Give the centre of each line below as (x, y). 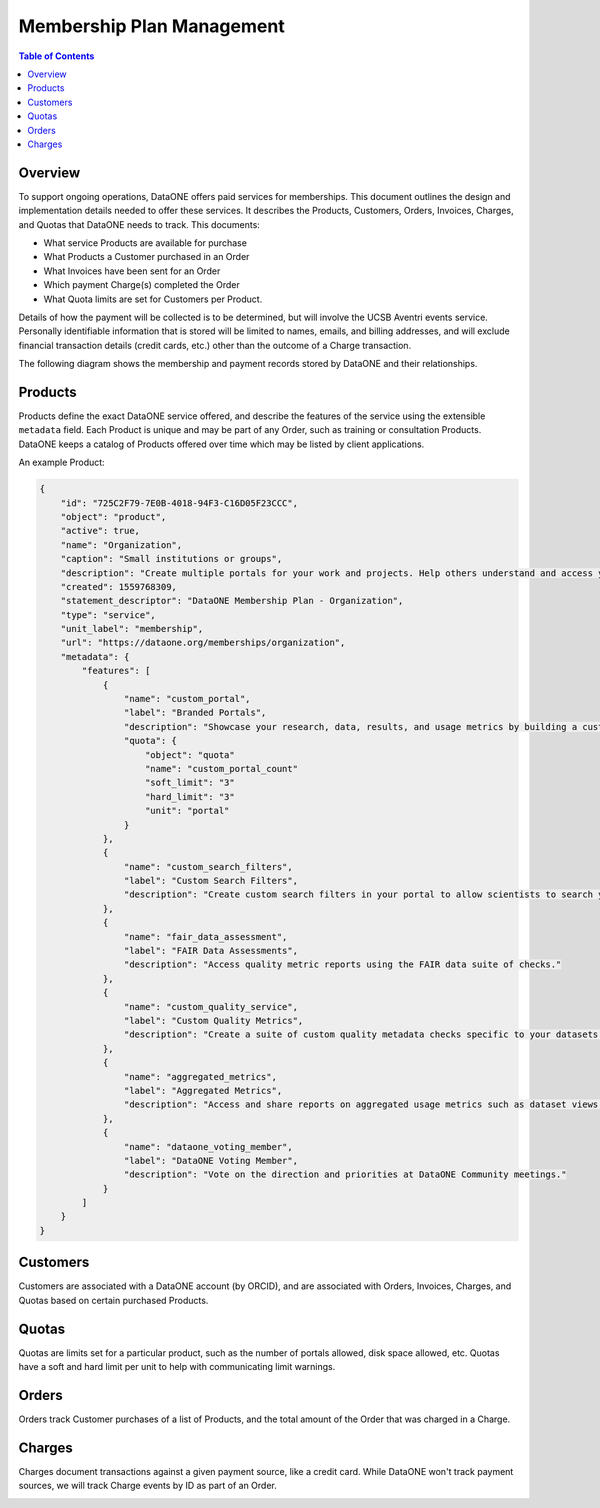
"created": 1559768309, (118, 586)
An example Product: (61, 462)
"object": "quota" (190, 754)
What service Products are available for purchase (145, 242)
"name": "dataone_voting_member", (208, 1146)
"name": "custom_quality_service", (211, 1006)
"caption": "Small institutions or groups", (171, 559)
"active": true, (100, 531)
